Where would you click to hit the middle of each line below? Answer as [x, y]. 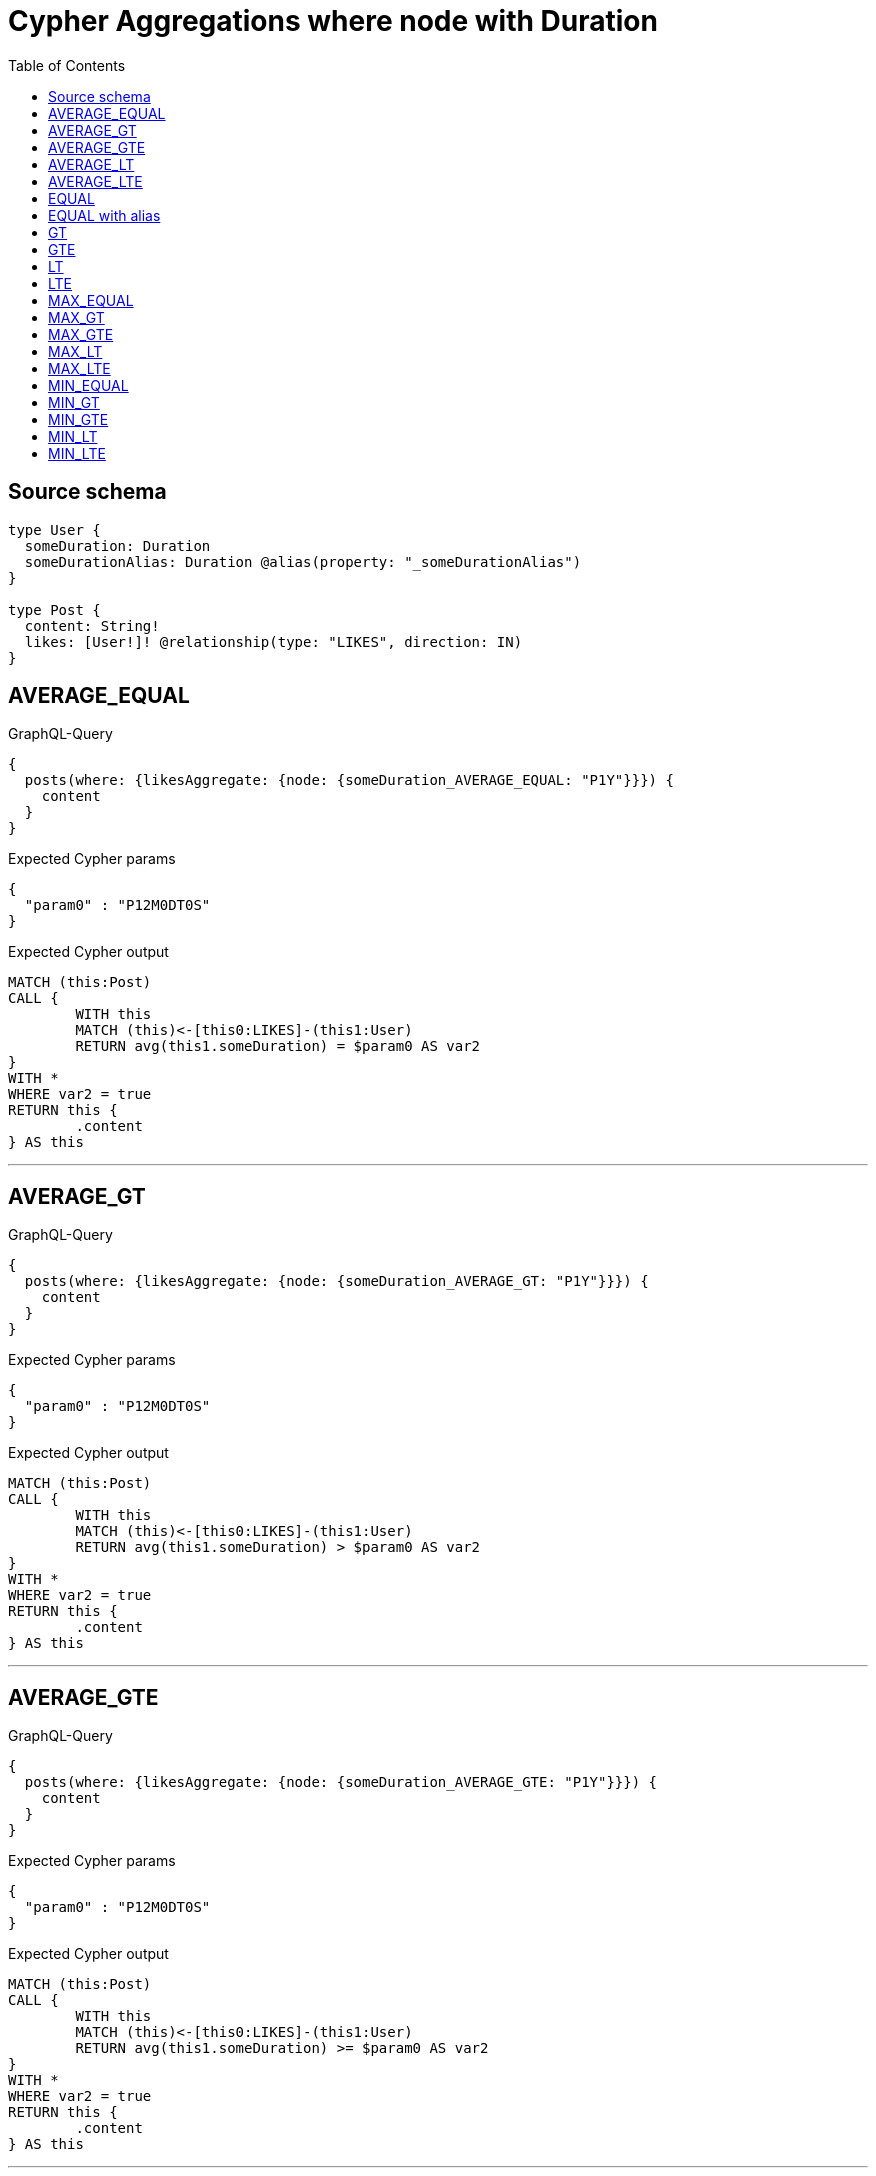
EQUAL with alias [104, 215]
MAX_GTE [81, 334]
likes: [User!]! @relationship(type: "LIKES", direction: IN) [273, 641]
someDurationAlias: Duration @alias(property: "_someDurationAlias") [303, 561]
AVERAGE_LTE [95, 181]
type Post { [54, 609]
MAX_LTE [79, 368]
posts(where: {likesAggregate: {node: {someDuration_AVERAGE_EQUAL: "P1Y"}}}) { [349, 780]
